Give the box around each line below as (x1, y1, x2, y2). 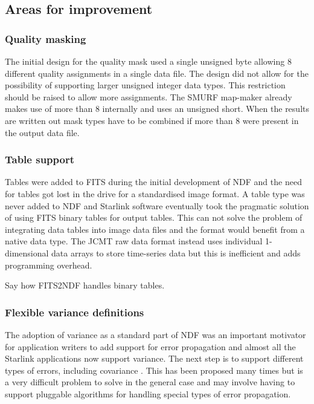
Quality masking (5, 31, 86, 46)
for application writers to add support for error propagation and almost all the (5, 340, 296, 353)
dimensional (5, 246, 49, 259)
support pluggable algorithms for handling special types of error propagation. (5, 387, 291, 400)
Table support (5, 152, 75, 167)
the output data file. (5, 126, 80, 138)
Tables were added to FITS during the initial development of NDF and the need (5, 175, 302, 188)
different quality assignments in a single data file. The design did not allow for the (5, 67, 309, 79)
